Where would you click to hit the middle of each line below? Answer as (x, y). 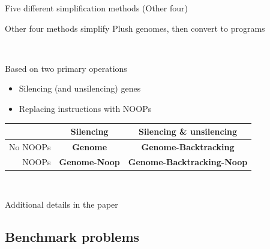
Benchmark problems (72, 237)
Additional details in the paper (61, 204)
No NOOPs (30, 146)
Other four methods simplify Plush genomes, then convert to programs (135, 28)
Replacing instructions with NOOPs (85, 108)
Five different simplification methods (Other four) (96, 8)
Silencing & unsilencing (188, 131)
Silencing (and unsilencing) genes (80, 88)
